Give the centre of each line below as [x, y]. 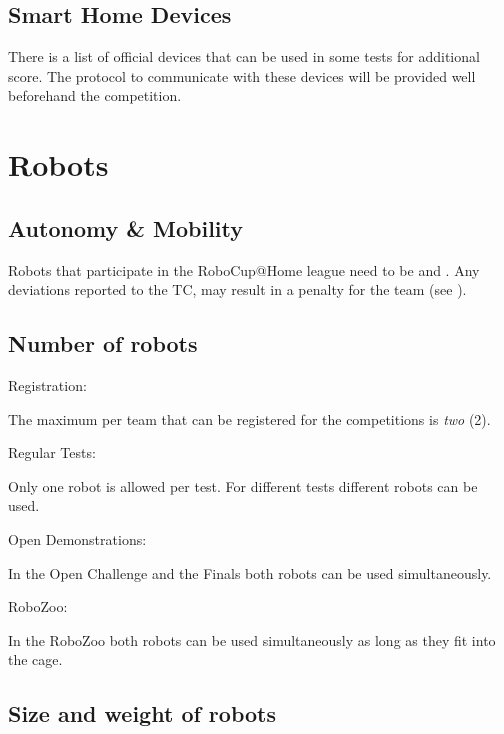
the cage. [35, 659]
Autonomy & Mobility [125, 227]
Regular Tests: [52, 452]
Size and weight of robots [142, 713]
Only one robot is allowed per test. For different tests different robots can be [243, 485]
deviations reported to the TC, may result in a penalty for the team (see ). [237, 289]
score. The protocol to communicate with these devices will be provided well [242, 75]
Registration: [47, 384]
